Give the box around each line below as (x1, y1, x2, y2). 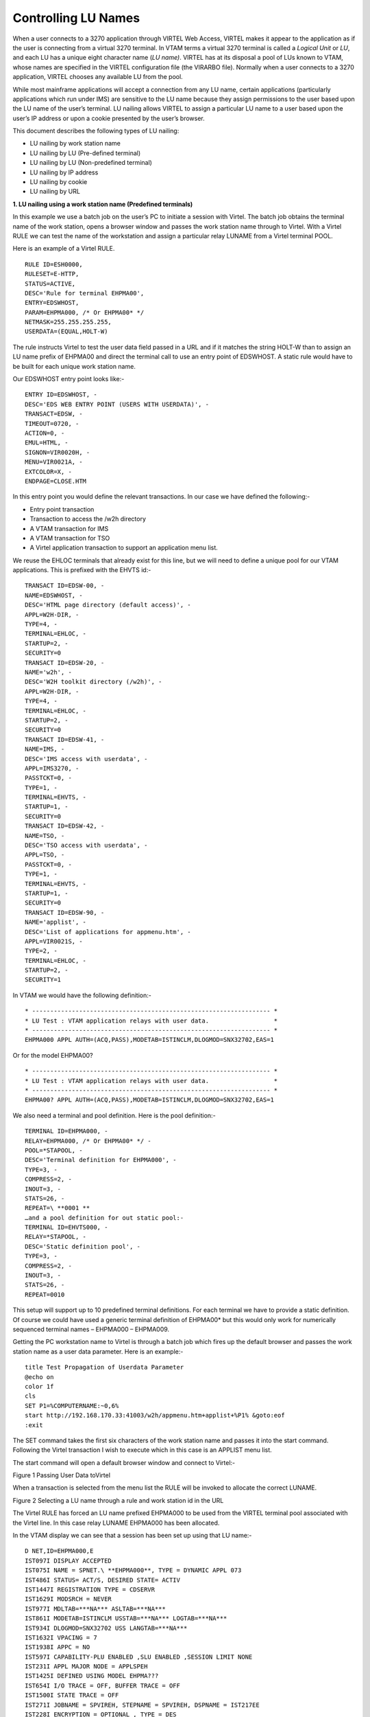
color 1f (25, 1383, 54, 1390)
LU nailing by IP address (29, 168, 99, 177)
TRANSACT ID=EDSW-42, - (25, 822, 105, 830)
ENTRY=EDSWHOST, (25, 299, 79, 307)
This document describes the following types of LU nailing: (12, 127, 180, 135)
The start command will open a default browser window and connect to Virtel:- (12, 1458, 236, 1466)
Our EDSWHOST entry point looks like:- (12, 375, 125, 383)
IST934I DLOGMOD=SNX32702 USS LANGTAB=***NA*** (25, 1624, 188, 1632)
